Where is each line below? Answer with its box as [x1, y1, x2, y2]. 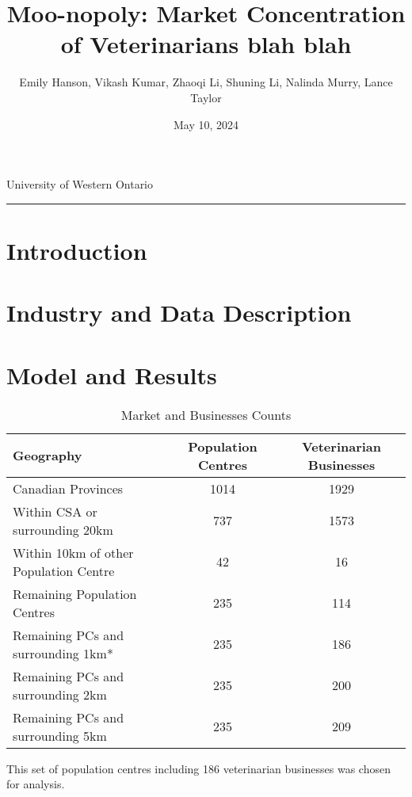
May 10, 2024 [173, 116, 239, 132]
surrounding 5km [13, 726, 107, 745]
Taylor [190, 89, 222, 105]
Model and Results [6, 358, 217, 391]
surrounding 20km [13, 520, 113, 539]
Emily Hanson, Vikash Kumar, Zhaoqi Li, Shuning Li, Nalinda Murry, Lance [19, 74, 393, 90]
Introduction [6, 234, 147, 266]
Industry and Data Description [6, 296, 352, 329]
